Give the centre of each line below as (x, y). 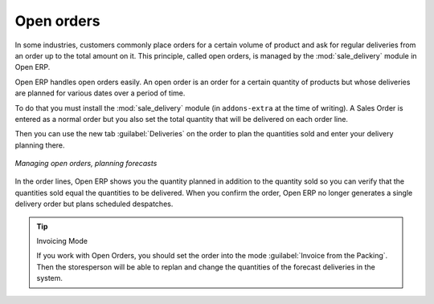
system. (50, 278)
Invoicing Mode (62, 241)
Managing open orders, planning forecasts (86, 164)
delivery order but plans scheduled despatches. (94, 204)
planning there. (40, 145)
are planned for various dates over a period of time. (100, 93)
